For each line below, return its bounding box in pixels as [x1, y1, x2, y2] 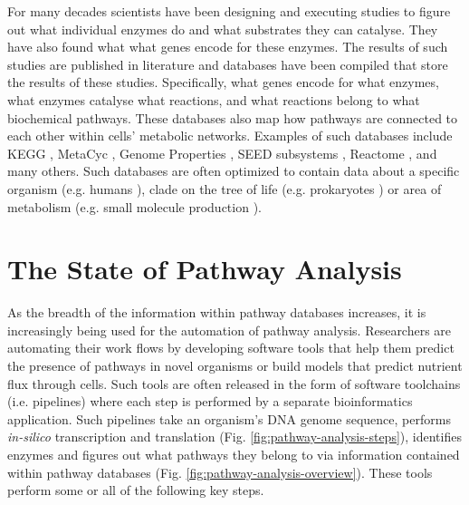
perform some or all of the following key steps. [7, 481, 264, 500]
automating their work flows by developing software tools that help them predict [7, 338, 455, 357]
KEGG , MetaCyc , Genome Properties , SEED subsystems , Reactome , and [7, 143, 437, 162]
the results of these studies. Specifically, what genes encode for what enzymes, [7, 73, 439, 92]
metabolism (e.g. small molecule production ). [7, 197, 262, 216]
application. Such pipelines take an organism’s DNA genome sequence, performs [7, 409, 451, 428]
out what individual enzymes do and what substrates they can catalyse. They [7, 19, 438, 38]
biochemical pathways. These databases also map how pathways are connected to [7, 108, 458, 127]
